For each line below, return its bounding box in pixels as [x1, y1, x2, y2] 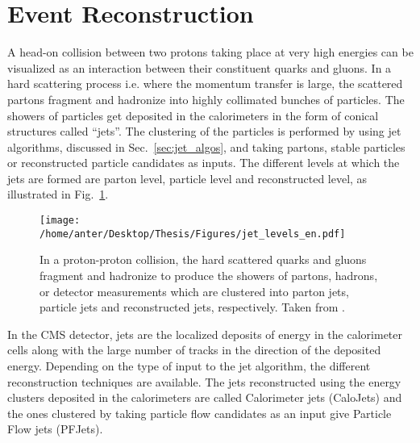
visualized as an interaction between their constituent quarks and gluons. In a [7, 59, 392, 76]
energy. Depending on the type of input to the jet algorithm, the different [7, 357, 371, 374]
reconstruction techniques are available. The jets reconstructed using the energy [7, 373, 401, 390]
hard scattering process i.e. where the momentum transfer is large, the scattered [7, 75, 403, 92]
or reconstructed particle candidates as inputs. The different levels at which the [7, 154, 400, 171]
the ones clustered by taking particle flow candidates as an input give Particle [7, 404, 392, 421]
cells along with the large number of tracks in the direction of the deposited [7, 341, 381, 358]
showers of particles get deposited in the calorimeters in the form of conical [7, 107, 379, 123]
